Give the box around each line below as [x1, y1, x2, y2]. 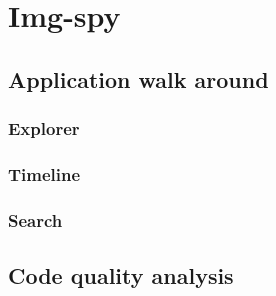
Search [8, 207, 63, 232]
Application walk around [8, 63, 269, 94]
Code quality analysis [8, 260, 234, 291]
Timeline [8, 161, 81, 186]
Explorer [8, 116, 80, 141]
